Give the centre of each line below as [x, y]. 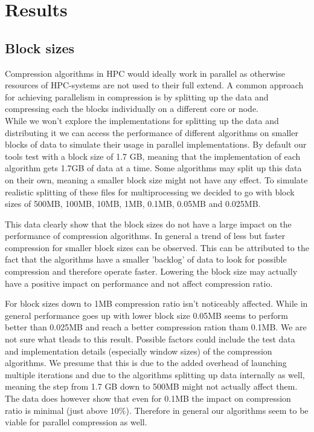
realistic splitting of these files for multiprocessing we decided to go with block [150, 191]
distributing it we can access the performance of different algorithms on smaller [152, 132]
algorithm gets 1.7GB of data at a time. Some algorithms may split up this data [153, 168]
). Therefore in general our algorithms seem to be [217, 410]
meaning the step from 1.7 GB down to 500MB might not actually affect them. [151, 386]
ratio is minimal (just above [56, 410]
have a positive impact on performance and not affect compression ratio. [139, 283]
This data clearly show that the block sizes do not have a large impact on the [148, 224]
